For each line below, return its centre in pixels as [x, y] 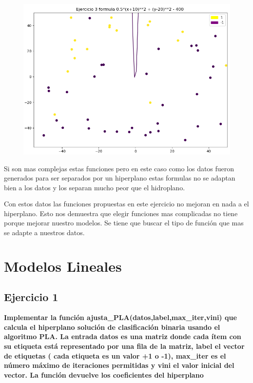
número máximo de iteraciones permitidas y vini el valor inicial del [119, 365]
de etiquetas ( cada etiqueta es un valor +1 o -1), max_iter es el [115, 355]
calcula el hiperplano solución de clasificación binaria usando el [112, 327]
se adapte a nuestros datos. [44, 232]
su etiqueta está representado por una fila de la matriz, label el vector [124, 346]
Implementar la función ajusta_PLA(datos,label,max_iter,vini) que [120, 317]
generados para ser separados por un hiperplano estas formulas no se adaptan [120, 178]
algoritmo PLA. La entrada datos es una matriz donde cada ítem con [123, 336]
